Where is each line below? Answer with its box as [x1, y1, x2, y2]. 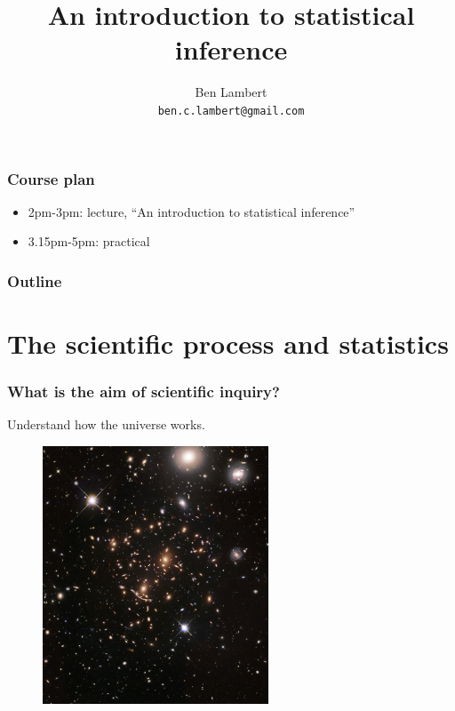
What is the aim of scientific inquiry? [7, 380, 280, 403]
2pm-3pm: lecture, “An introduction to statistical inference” [28, 202, 355, 220]
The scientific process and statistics [7, 325, 449, 362]
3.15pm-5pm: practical [28, 232, 150, 251]
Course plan [7, 167, 95, 189]
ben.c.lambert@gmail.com [157, 104, 305, 117]
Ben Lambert [195, 83, 267, 101]
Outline [7, 269, 62, 292]
